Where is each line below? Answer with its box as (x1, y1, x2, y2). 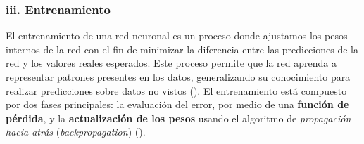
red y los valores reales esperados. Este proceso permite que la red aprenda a (6, 55, 337, 70)
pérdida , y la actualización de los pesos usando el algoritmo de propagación (6, 110, 351, 125)
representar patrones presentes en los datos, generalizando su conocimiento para (6, 70, 351, 84)
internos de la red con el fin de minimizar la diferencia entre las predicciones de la (6, 41, 358, 56)
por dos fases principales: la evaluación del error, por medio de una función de (6, 97, 349, 112)
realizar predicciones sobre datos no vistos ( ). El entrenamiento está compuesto (6, 83, 347, 98)
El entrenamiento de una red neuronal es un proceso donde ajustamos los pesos (6, 28, 348, 43)
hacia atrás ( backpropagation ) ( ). (6, 124, 146, 139)
